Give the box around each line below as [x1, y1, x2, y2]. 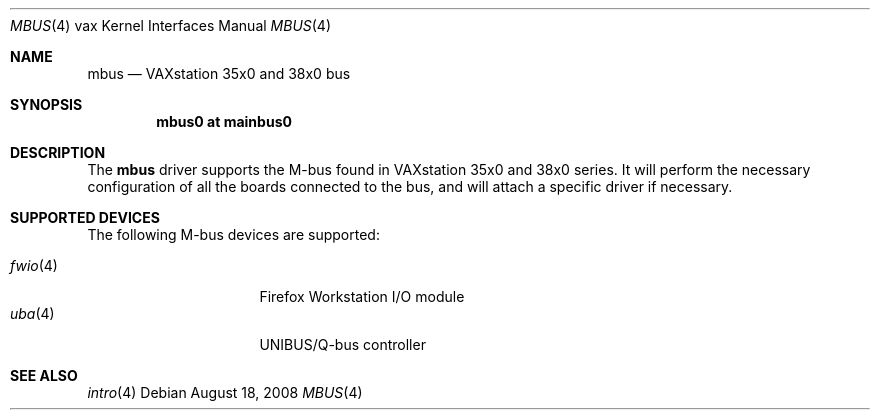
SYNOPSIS [10, 96, 83, 113]
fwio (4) [10, 257, 58, 274]
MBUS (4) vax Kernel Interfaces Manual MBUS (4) [10, 17, 332, 34]
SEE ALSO [10, 367, 78, 384]
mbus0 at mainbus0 [156, 113, 292, 130]
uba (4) [10, 305, 55, 322]
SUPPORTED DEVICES [10, 209, 160, 226]
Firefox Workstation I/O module [259, 288, 465, 305]
